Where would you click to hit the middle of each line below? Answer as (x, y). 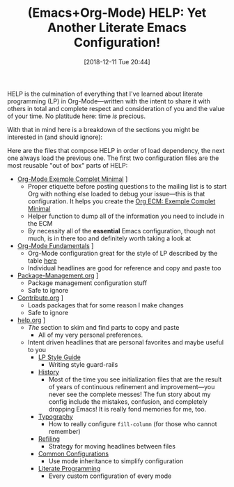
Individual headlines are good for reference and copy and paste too (124, 268)
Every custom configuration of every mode (110, 476)
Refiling (49, 439)
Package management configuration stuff (87, 283)
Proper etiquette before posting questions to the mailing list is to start (127, 186)
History (48, 372)
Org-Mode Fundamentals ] (55, 245)
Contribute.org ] (40, 298)
